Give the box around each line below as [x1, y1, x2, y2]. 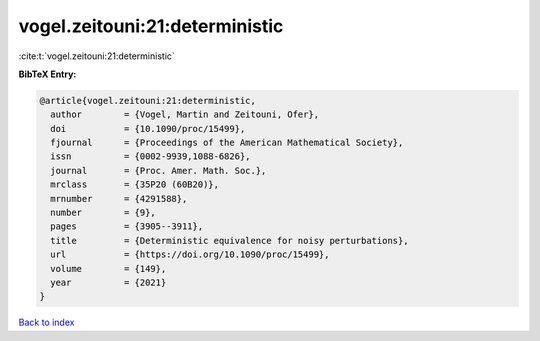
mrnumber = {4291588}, [50, 193, 188, 204]
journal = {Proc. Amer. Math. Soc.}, [50, 165, 267, 176]
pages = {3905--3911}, [50, 221, 204, 232]
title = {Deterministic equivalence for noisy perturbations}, [50, 235, 409, 246]
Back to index [18, 316, 75, 329]
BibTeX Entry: [18, 68, 77, 80]
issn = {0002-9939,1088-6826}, [50, 151, 251, 162]
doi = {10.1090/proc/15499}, [50, 123, 246, 134]
